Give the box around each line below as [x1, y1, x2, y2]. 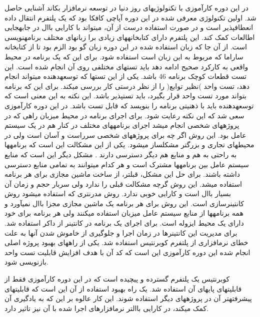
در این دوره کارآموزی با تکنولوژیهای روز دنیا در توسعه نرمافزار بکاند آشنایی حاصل [4, 2, 248, 12]
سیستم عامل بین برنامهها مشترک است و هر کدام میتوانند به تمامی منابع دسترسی [4, 159, 249, 169]
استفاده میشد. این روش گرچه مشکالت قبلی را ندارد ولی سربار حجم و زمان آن [4, 178, 242, 189]
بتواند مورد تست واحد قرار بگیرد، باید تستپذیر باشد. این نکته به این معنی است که [4, 90, 247, 101]
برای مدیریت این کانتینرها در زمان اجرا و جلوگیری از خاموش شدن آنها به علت [4, 227, 237, 238]
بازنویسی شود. [4, 257, 48, 267]
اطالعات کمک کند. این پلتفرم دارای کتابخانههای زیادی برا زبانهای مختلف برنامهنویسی [4, 31, 255, 42]
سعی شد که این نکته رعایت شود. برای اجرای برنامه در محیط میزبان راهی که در [4, 110, 244, 120]
